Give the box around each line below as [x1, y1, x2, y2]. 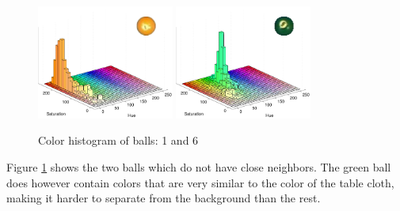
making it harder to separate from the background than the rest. [6, 190, 321, 206]
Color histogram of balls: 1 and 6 [38, 132, 199, 149]
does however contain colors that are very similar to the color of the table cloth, [6, 174, 394, 190]
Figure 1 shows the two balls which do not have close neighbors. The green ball [6, 158, 391, 175]
